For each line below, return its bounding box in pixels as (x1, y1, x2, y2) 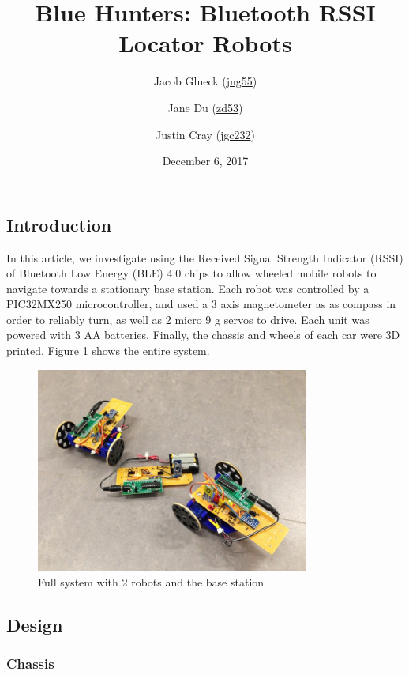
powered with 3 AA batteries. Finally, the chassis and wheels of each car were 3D (6, 326, 400, 343)
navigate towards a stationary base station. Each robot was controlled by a (6, 280, 370, 296)
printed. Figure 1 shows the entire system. (6, 342, 210, 359)
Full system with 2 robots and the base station (38, 573, 265, 590)
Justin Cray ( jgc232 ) (156, 126, 255, 142)
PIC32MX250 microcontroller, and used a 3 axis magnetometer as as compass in (6, 296, 396, 312)
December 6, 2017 (162, 153, 249, 169)
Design (6, 612, 63, 636)
